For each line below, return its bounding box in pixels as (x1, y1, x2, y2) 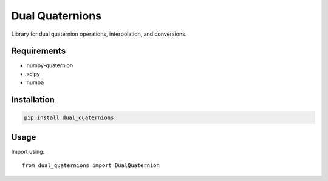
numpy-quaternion (26, 62, 73, 69)
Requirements (11, 46, 66, 56)
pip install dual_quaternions (24, 114, 114, 121)
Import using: (11, 148, 45, 155)
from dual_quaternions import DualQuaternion (22, 162, 160, 169)
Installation (11, 94, 55, 105)
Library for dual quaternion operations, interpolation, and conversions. (11, 30, 187, 38)
